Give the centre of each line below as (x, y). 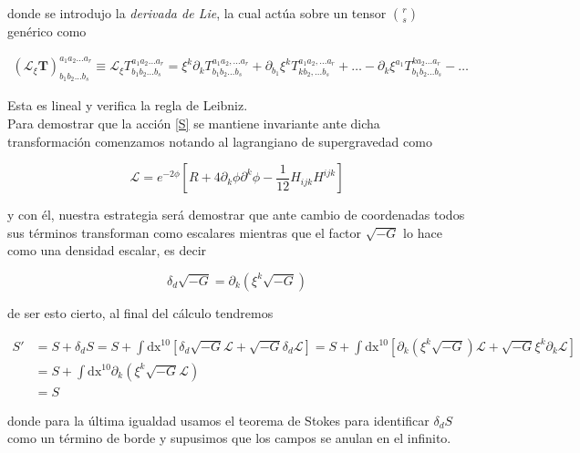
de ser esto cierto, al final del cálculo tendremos (140, 312)
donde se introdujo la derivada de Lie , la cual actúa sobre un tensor (197, 13)
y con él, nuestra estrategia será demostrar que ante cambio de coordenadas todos (236, 215)
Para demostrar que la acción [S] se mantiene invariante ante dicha (194, 123)
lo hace (423, 232)
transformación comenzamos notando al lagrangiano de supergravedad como (220, 141)
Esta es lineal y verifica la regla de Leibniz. (128, 105)
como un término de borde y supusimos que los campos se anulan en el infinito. (229, 438)
